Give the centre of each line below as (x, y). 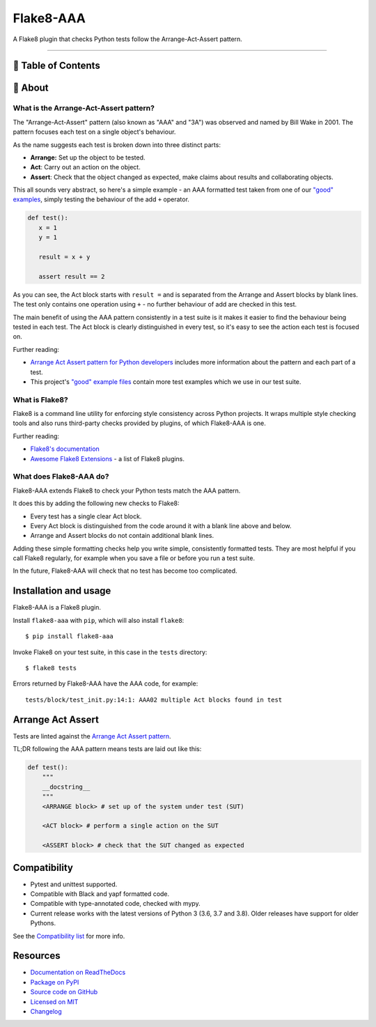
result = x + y (64, 257)
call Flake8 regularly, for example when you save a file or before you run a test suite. (134, 558)
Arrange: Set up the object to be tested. (88, 157)
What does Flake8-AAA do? (61, 477)
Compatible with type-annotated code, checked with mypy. (116, 904)
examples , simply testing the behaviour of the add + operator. (101, 199)
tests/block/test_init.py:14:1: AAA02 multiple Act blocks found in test (154, 700)
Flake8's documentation (65, 449)
